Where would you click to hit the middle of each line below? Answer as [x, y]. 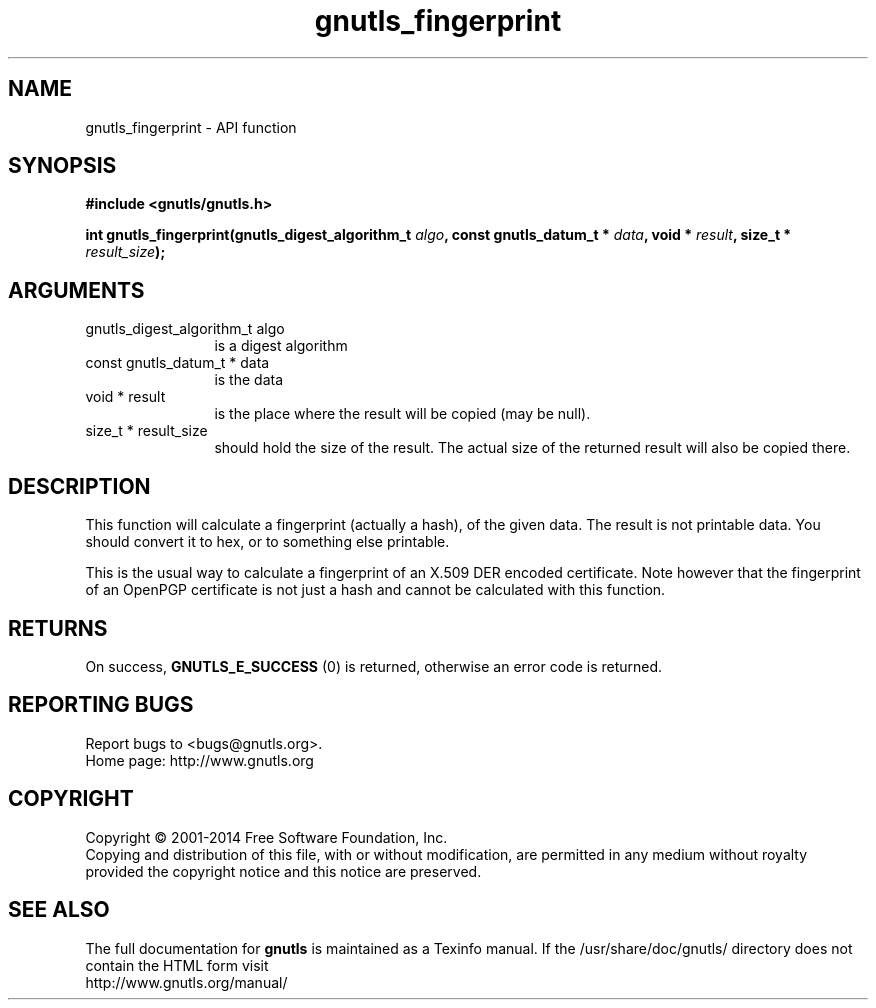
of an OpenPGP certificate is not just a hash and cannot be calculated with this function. [375, 590]
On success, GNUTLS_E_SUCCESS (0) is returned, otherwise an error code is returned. [374, 666]
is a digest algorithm [281, 346]
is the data [249, 380]
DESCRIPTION [79, 486]
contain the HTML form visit [177, 965]
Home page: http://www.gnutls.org [199, 760]
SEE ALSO [59, 910]
